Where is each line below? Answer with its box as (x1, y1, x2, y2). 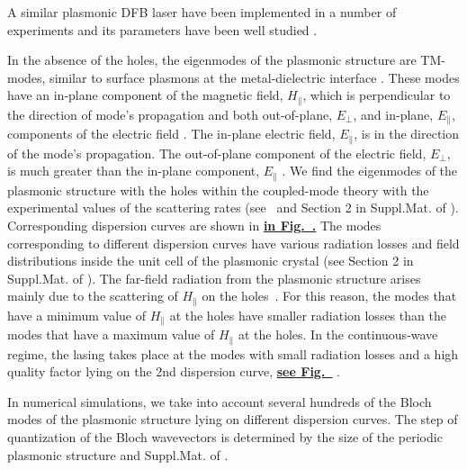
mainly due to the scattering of (7, 286, 178, 305)
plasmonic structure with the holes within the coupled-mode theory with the (7, 180, 429, 199)
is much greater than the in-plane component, (7, 161, 260, 180)
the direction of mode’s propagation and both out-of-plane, (7, 104, 333, 123)
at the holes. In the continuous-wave (238, 325, 438, 344)
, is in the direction (354, 124, 460, 143)
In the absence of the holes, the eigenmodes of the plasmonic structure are (7, 50, 417, 69)
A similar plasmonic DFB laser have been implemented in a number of (7, 3, 397, 21)
